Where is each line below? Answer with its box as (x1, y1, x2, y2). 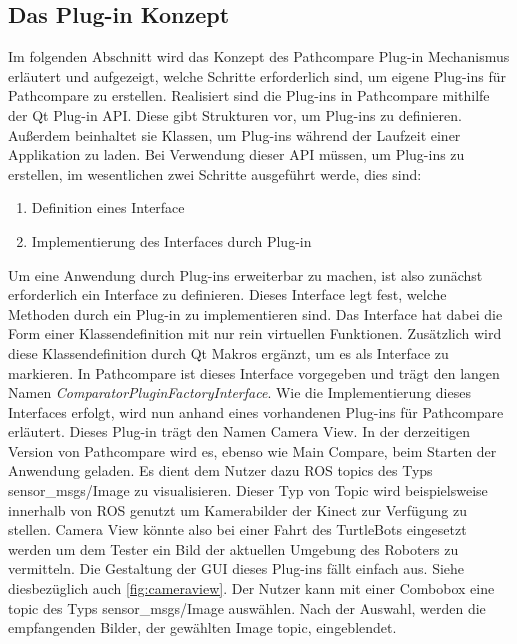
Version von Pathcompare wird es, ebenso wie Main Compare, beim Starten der (8, 440, 497, 461)
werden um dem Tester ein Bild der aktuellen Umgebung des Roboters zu (8, 538, 459, 559)
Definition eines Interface (31, 197, 185, 218)
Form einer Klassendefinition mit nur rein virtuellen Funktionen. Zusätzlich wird (8, 323, 502, 344)
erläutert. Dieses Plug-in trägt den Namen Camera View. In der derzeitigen (8, 421, 470, 442)
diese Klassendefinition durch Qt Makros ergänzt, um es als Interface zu (8, 342, 449, 363)
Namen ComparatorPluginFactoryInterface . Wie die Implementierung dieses (8, 382, 471, 403)
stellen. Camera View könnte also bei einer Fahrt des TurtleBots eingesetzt (8, 519, 467, 540)
